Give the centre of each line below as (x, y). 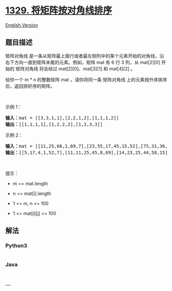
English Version (22, 25)
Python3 (16, 246)
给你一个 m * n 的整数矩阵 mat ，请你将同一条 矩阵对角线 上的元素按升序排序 (86, 80)
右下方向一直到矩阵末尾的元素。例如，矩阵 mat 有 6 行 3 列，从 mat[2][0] (83, 62)
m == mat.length (30, 183)
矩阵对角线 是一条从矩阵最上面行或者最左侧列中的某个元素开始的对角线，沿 (85, 56)
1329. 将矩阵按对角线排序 (59, 11)
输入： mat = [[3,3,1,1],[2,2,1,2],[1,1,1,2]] (62, 118)
